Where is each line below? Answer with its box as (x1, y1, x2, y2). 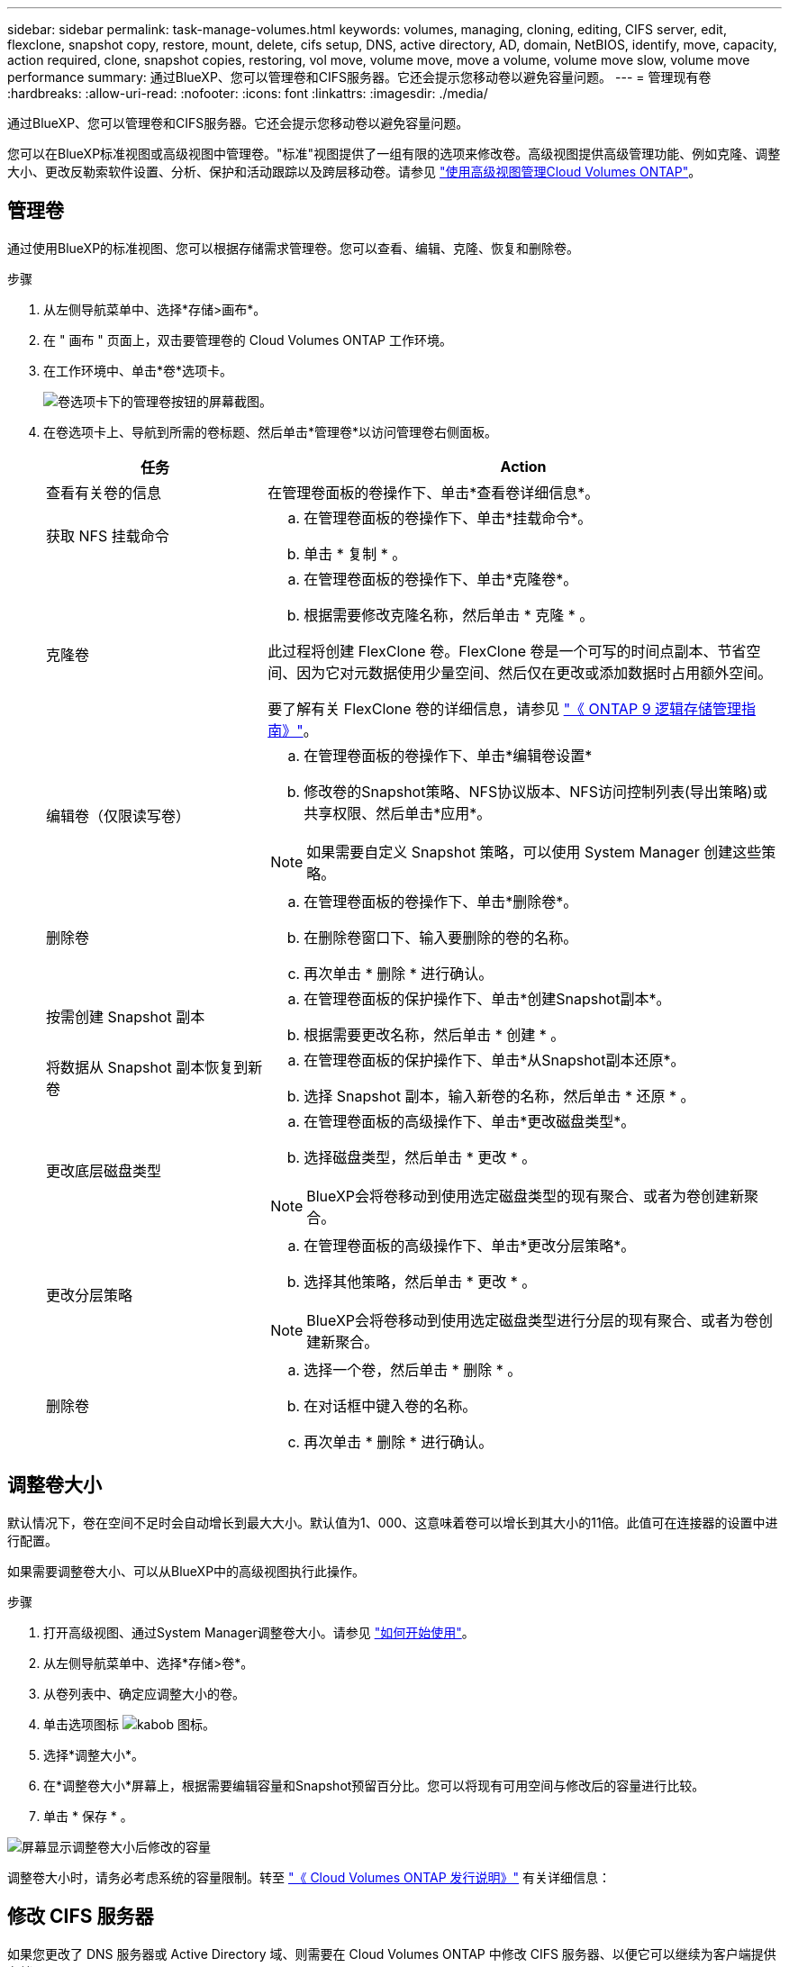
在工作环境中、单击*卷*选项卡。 (43, 362, 233, 378)
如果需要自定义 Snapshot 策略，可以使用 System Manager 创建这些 (306, 842, 762, 861)
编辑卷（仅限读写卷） (46, 806, 191, 825)
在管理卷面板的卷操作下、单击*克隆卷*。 (304, 569, 578, 588)
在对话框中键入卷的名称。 (304, 1396, 477, 1415)
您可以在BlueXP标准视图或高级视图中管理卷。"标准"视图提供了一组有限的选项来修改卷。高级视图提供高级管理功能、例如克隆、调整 (7, 146, 781, 161)
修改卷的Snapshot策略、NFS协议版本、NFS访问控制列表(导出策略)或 (304, 782, 767, 801)
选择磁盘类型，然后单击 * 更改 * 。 (304, 1147, 537, 1166)
